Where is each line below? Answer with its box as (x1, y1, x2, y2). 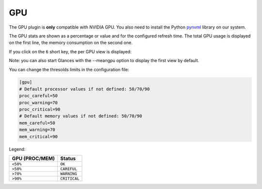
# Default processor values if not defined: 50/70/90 (19, 86, 150, 92)
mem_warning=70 (19, 127, 55, 133)
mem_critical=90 (19, 134, 58, 139)
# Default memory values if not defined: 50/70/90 (19, 113, 143, 119)
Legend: (9, 146, 26, 152)
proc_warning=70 (19, 100, 58, 105)
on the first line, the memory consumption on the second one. (9, 40, 133, 46)
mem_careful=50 (19, 120, 55, 126)
